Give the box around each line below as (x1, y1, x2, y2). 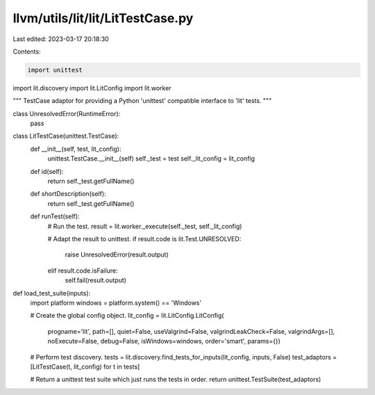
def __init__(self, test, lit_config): (30, 145, 122, 153)
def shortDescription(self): (30, 190, 107, 198)
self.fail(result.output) (65, 276, 126, 284)
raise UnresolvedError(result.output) (65, 250, 169, 259)
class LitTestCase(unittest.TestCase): (12, 132, 119, 140)
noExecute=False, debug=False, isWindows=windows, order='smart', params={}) (47, 337, 281, 346)
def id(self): (30, 167, 64, 175)
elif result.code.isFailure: (47, 266, 118, 275)
